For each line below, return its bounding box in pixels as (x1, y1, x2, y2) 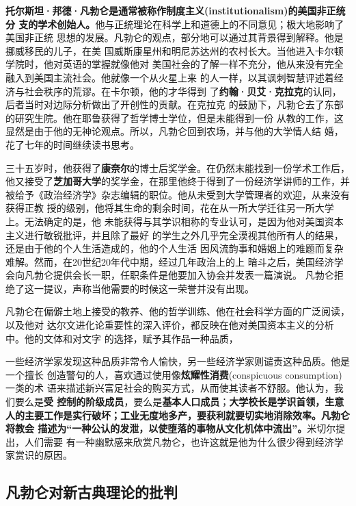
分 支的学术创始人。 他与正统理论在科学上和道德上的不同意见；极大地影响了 (5, 16, 344, 31)
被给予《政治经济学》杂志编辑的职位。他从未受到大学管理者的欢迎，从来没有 (5, 187, 350, 201)
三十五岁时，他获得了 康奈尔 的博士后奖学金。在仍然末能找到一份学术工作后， (5, 160, 350, 175)
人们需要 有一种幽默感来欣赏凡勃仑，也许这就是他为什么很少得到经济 (24, 434, 334, 448)
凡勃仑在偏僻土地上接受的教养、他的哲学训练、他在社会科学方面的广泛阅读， (5, 304, 350, 318)
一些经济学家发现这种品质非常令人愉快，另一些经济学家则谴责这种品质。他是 (5, 354, 350, 368)
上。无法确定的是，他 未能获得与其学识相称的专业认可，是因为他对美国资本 (5, 214, 344, 228)
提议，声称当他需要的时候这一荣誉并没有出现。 (43, 281, 254, 295)
